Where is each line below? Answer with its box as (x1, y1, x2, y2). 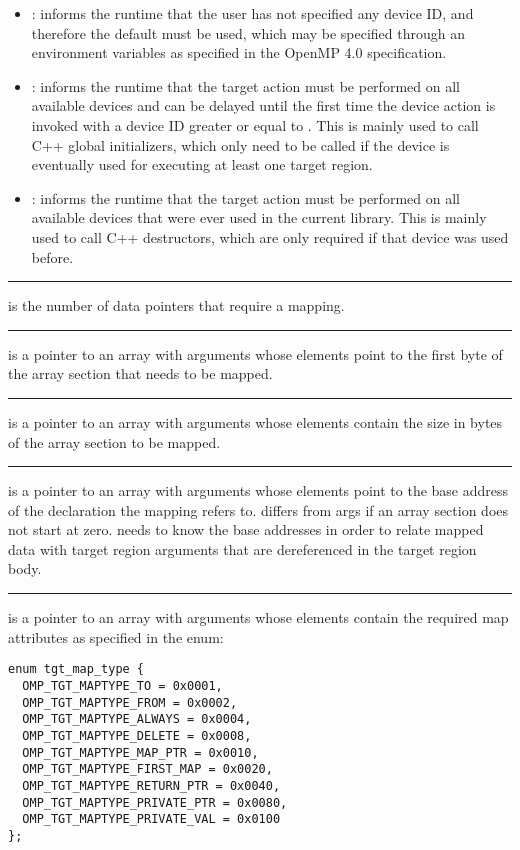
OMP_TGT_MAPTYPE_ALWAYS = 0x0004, (22, 712, 252, 727)
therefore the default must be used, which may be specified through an (31, 22, 465, 43)
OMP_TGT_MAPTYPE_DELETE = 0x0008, (22, 728, 252, 743)
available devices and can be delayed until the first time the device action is (31, 95, 496, 116)
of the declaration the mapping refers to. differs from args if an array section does (8, 499, 509, 520)
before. (31, 246, 74, 267)
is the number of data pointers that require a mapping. (8, 295, 345, 316)
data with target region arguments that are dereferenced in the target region (8, 538, 477, 559)
